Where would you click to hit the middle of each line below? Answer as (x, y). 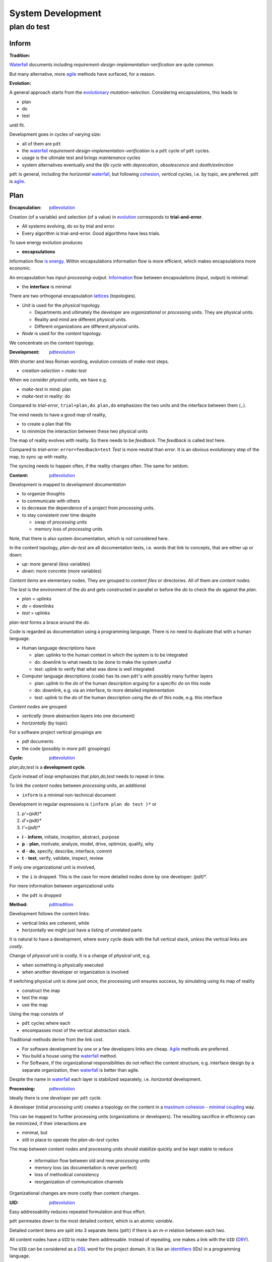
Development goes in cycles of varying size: (55, 134)
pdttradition (61, 904)
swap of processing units (61, 522)
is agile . (17, 181)
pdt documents (38, 742)
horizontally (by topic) (45, 723)
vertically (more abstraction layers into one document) (78, 716)
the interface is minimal (47, 287)
